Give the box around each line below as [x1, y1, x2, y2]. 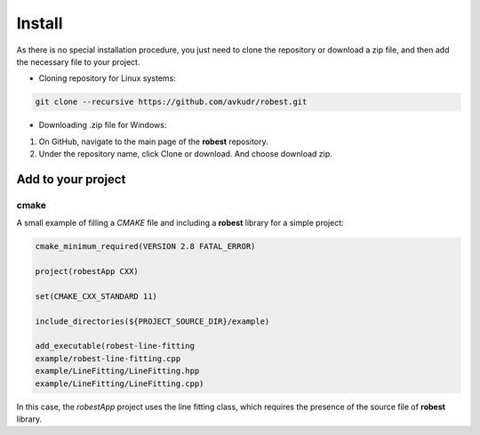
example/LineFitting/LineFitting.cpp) [35, 378, 204, 389]
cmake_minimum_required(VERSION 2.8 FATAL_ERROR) [35, 241, 256, 252]
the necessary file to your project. [16, 56, 140, 67]
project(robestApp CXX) [35, 267, 140, 276]
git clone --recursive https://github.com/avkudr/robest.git [35, 97, 308, 107]
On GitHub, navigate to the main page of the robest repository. [38, 136, 268, 147]
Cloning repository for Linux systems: [38, 73, 177, 84]
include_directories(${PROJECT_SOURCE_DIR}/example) [35, 316, 270, 326]
